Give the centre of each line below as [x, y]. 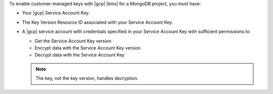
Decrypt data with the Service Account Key [80, 55]
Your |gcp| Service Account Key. [56, 13]
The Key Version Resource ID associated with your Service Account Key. [98, 22]
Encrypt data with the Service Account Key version [88, 48]
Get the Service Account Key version [73, 41]
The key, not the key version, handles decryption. [87, 78]
